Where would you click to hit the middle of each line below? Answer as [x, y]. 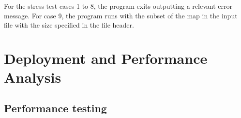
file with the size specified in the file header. [69, 25]
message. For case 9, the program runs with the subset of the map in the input [121, 15]
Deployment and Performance [106, 58]
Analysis [33, 77]
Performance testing [55, 108]
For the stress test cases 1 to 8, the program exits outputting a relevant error [118, 6]
